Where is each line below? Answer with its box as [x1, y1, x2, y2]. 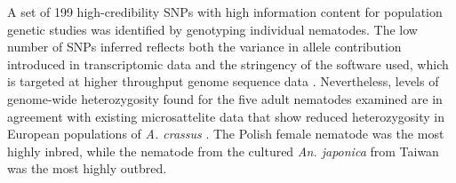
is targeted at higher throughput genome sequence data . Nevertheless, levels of [7, 72, 439, 91]
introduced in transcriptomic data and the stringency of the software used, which [7, 54, 449, 73]
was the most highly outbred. [7, 159, 167, 178]
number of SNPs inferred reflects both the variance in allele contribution [7, 37, 402, 56]
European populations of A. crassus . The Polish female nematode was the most [7, 124, 444, 143]
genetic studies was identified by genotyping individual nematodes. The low [7, 20, 418, 38]
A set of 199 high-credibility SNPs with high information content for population [7, 3, 443, 20]
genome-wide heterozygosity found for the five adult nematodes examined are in [7, 89, 443, 107]
